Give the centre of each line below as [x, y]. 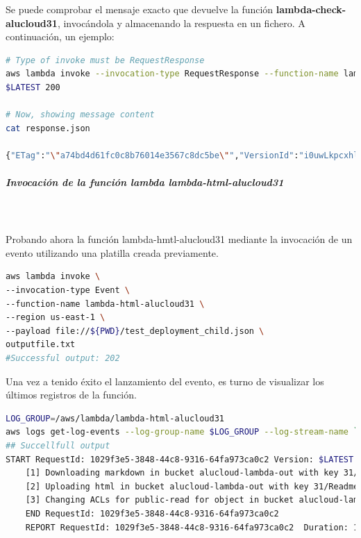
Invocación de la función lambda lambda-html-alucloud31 [145, 182]
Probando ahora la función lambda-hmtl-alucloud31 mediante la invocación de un [179, 239]
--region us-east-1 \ [56, 318]
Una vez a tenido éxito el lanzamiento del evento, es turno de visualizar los [165, 381]
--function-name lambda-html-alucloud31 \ [105, 304]
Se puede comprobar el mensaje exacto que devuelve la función [140, 9]
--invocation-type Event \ [68, 291]
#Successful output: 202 [63, 359]
